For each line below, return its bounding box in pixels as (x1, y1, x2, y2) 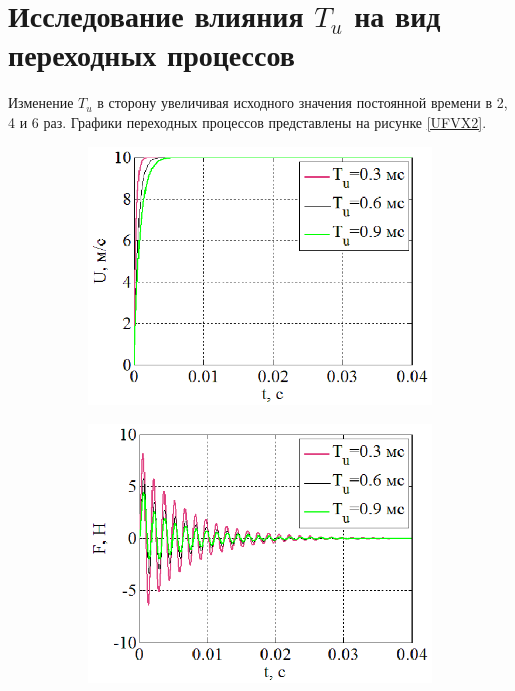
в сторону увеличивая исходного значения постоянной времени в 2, (97, 92, 508, 113)
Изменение (8, 92, 74, 113)
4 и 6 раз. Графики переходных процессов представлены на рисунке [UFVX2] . (8, 111, 487, 132)
